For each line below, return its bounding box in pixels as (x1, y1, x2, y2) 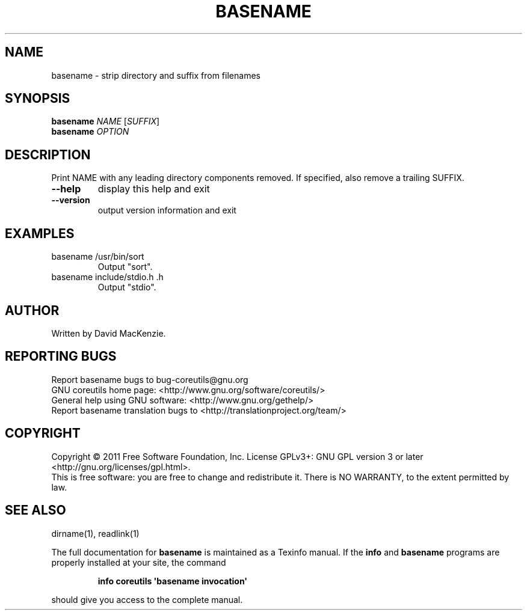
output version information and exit (97, 205, 236, 216)
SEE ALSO (5, 503, 66, 518)
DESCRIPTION (5, 147, 91, 162)
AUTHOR (5, 302, 60, 318)
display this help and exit (97, 183, 210, 195)
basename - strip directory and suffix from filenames (51, 70, 260, 81)
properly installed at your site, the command (51, 557, 226, 568)
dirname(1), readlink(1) (51, 528, 140, 539)
